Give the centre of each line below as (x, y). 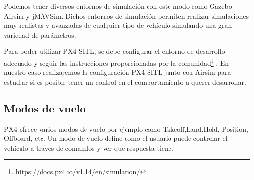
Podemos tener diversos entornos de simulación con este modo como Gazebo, (119, 6)
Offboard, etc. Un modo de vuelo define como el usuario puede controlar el (116, 138)
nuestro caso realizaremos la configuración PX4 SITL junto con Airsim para (117, 72)
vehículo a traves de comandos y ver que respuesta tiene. (89, 147)
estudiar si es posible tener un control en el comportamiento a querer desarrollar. (125, 81)
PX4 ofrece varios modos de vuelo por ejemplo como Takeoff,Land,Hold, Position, (126, 128)
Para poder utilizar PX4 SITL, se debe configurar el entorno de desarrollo (115, 51)
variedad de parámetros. (40, 34)
